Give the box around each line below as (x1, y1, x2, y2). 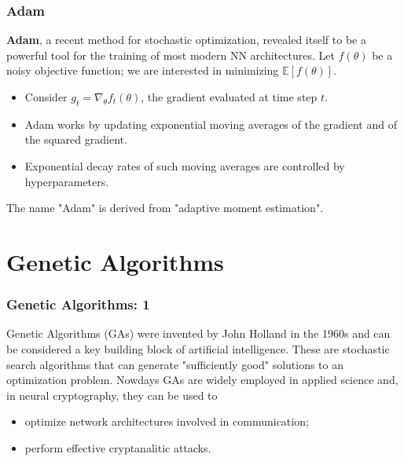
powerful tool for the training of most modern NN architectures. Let (6, 46, 335, 63)
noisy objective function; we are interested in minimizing (6, 62, 279, 79)
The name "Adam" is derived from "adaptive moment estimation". (6, 199, 324, 216)
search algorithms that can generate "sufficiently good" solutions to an (6, 356, 344, 372)
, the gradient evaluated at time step (141, 89, 318, 104)
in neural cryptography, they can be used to (6, 386, 218, 403)
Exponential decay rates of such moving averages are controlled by (24, 157, 345, 174)
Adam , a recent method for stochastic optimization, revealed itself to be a (6, 31, 366, 48)
